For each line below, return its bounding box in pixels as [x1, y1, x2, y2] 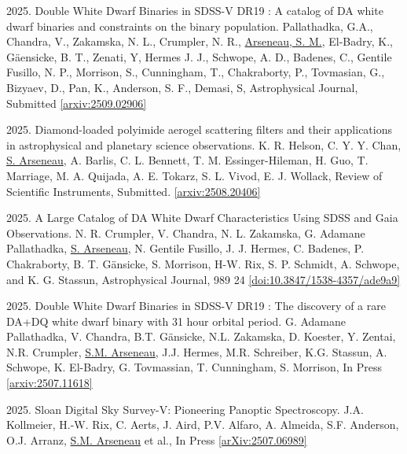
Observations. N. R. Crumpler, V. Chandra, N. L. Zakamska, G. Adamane [6, 224, 365, 241]
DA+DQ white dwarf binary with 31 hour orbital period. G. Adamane [6, 312, 346, 329]
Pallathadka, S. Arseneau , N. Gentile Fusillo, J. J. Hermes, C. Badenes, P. [6, 240, 365, 257]
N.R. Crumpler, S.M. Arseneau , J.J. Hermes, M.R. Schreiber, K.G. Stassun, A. [6, 343, 387, 360]
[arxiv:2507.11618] [6, 375, 93, 391]
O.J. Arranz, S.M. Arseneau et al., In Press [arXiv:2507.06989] [6, 431, 307, 448]
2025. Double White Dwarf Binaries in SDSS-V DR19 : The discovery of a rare [6, 297, 386, 314]
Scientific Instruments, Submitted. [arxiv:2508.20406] [6, 183, 261, 199]
